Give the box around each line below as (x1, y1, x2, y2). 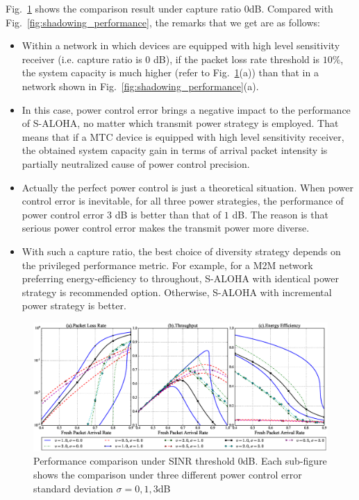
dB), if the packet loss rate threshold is (153, 51, 319, 66)
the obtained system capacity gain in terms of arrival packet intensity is (22, 143, 328, 157)
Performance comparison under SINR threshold (33, 454, 235, 468)
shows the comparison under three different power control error (33, 467, 302, 481)
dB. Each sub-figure (242, 454, 327, 468)
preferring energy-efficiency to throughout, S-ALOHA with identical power (22, 271, 340, 286)
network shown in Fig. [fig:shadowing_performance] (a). (22, 78, 259, 93)
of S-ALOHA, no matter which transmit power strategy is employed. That (22, 116, 339, 130)
